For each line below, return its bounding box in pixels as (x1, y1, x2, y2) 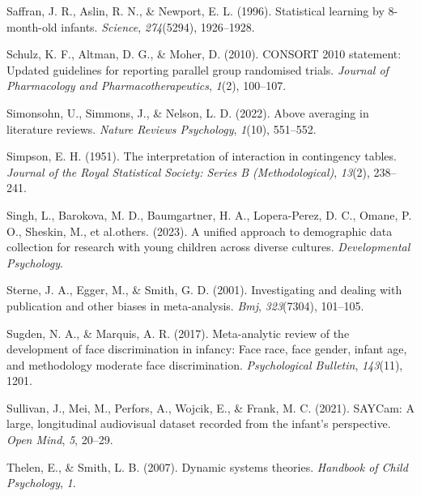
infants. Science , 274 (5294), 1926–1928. (61, 18, 255, 35)
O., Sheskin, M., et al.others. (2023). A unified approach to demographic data (6, 222, 393, 239)
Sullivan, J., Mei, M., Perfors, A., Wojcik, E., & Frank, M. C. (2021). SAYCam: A (6, 399, 415, 416)
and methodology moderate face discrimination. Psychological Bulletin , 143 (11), (6, 356, 403, 373)
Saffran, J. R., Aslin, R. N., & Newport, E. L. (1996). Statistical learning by (6, 2, 385, 19)
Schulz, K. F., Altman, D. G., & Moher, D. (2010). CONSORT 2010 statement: (6, 45, 402, 62)
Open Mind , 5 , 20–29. (6, 431, 113, 448)
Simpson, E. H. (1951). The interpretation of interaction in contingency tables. (6, 148, 397, 165)
